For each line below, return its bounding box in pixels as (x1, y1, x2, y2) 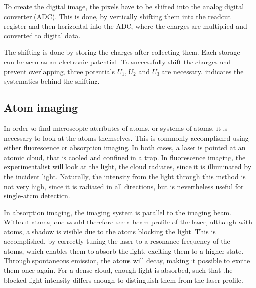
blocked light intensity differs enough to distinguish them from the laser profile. (4, 274, 243, 285)
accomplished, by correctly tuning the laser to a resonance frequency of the (4, 236, 230, 246)
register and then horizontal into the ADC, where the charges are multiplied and (4, 21, 247, 31)
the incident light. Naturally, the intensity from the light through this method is (4, 171, 246, 181)
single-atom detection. (4, 191, 70, 201)
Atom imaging (4, 100, 78, 115)
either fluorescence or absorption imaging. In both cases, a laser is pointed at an (4, 142, 246, 153)
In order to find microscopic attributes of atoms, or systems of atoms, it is (4, 123, 228, 133)
